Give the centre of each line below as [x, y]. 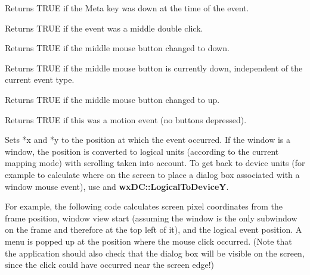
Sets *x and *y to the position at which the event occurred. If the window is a [148, 140]
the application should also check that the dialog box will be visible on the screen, [155, 253]
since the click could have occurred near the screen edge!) [110, 265]
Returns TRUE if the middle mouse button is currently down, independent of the [154, 68]
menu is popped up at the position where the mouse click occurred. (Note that [148, 241]
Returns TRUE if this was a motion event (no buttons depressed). [126, 119]
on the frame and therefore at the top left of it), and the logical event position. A [154, 229]
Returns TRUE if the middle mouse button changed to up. [112, 99]
